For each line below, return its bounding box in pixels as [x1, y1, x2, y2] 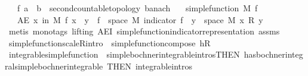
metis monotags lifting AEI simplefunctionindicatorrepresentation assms [8, 25, 280, 37]
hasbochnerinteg [244, 48, 303, 61]
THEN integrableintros [107, 59, 193, 72]
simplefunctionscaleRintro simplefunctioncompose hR [8, 36, 211, 49]
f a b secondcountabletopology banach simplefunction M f [17, 2, 258, 14]
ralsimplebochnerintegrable [5, 59, 103, 72]
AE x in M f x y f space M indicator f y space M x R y [17, 13, 263, 26]
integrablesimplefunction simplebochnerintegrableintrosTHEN [8, 48, 240, 61]
